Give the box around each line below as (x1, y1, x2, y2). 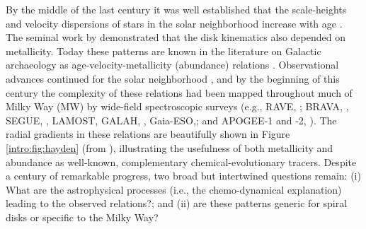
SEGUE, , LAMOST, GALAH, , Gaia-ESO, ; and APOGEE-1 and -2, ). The (6, 112, 337, 127)
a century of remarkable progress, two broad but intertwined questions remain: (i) (6, 168, 361, 183)
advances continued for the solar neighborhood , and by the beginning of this (6, 71, 340, 86)
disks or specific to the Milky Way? (6, 209, 159, 224)
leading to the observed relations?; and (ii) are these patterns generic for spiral (6, 196, 348, 211)
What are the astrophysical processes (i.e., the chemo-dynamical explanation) (6, 182, 342, 196)
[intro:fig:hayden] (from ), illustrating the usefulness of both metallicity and (6, 140, 333, 155)
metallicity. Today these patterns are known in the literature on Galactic (6, 43, 321, 58)
